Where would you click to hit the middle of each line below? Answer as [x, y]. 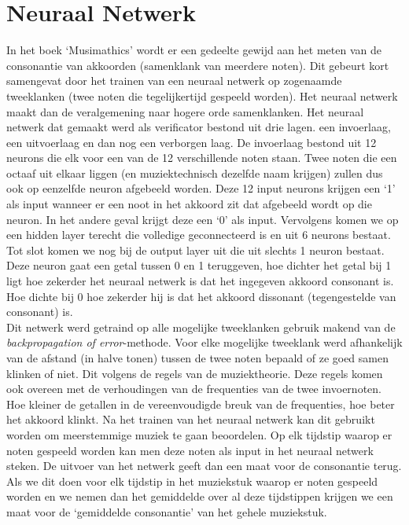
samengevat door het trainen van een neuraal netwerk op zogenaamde [174, 81]
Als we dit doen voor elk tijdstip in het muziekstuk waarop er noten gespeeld [192, 481]
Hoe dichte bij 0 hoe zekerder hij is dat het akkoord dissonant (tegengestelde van [201, 296]
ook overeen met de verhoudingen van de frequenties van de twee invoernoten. [194, 389]
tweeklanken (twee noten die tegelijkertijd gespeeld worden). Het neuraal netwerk [202, 95]
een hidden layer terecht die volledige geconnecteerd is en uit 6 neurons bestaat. [199, 235]
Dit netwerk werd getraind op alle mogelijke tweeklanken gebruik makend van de [201, 327]
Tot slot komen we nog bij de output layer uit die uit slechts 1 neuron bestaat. [195, 250]
